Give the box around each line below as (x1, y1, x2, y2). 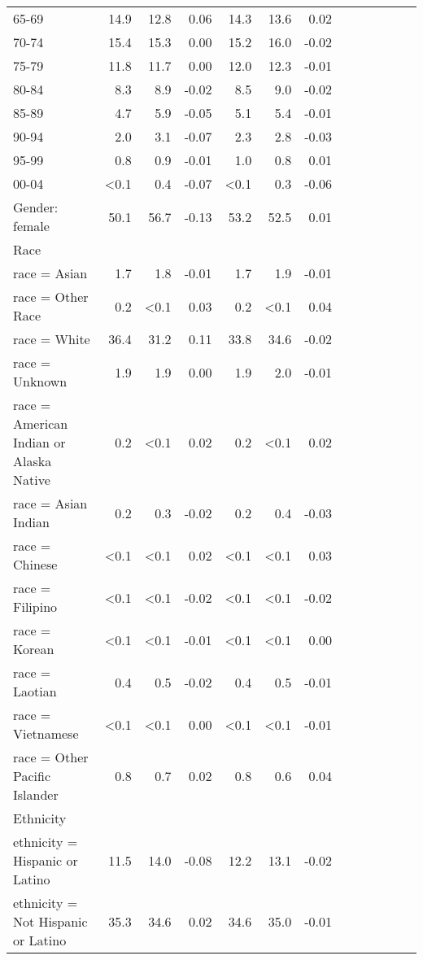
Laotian (13, 682, 57, 700)
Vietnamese (13, 724, 79, 743)
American (13, 414, 68, 433)
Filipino (13, 597, 58, 616)
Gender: (13, 198, 59, 216)
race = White (13, 329, 90, 348)
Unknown (13, 372, 68, 391)
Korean (13, 639, 55, 658)
